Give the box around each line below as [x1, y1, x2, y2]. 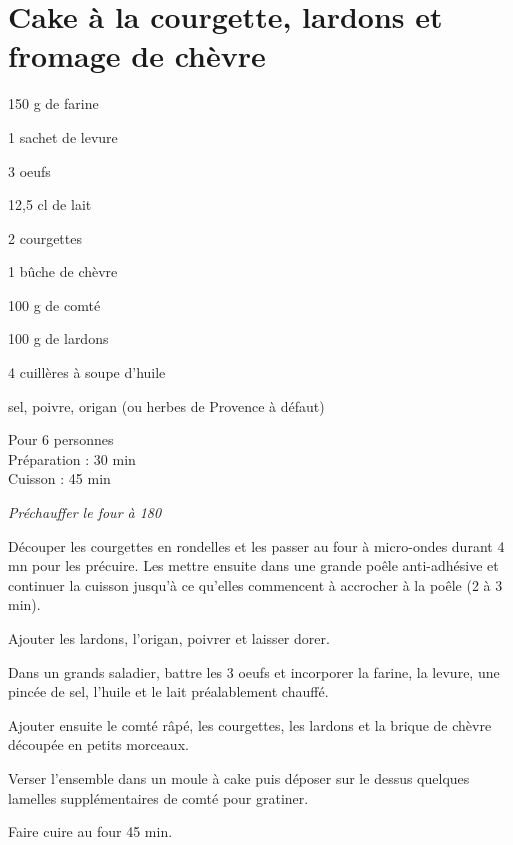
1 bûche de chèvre [8, 261, 118, 282]
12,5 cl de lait [8, 194, 92, 215]
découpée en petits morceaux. [8, 734, 189, 755]
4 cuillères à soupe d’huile [8, 362, 166, 383]
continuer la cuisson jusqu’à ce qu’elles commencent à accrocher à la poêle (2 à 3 [8, 574, 503, 595]
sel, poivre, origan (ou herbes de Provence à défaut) [8, 395, 325, 416]
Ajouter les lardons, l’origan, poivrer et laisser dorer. [8, 628, 330, 648]
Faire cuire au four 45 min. [8, 821, 173, 842]
